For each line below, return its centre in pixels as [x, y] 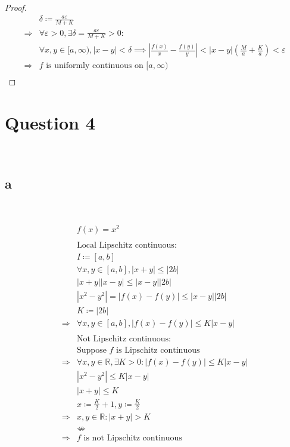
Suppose [92, 350]
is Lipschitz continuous [158, 350]
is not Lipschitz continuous [133, 438]
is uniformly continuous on [95, 66]
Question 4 [50, 123]
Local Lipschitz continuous [126, 245]
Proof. [16, 7]
